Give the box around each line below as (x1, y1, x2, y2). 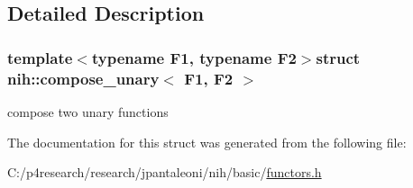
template (7, 46, 73, 68)
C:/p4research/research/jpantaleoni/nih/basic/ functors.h (7, 163, 322, 182)
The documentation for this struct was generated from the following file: (7, 132, 407, 151)
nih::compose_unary (7, 67, 160, 89)
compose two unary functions (7, 102, 169, 121)
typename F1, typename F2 (91, 46, 297, 68)
